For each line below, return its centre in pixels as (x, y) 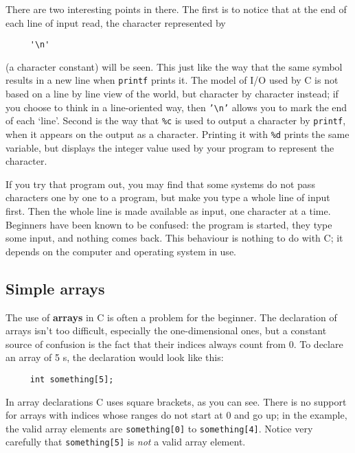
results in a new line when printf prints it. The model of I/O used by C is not (172, 80)
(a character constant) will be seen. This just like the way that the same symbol (174, 66)
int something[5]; (72, 379)
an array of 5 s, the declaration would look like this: (115, 357)
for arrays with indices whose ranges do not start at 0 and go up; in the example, (176, 415)
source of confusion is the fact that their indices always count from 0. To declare (174, 344)
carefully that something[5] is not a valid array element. (126, 442)
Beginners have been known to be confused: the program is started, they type (169, 224)
